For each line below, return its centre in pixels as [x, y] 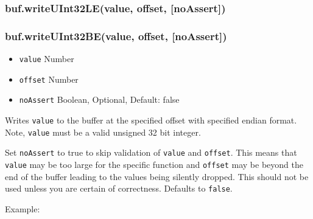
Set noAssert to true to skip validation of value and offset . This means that [151, 152]
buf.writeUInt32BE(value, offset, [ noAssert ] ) [116, 36]
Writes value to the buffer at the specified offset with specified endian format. [151, 120]
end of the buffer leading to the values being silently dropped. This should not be [157, 176]
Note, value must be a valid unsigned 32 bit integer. [103, 132]
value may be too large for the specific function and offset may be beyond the [154, 164]
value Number [47, 59]
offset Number [49, 79]
